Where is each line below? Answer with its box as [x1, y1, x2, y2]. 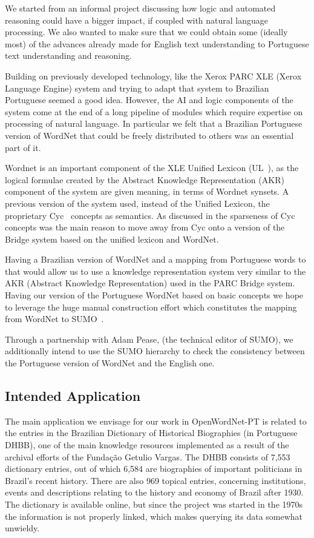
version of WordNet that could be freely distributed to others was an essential [5, 129, 294, 141]
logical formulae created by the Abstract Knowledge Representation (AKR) [5, 173, 284, 186]
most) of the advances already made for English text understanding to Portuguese [5, 37, 309, 50]
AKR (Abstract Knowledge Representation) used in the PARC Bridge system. [5, 277, 295, 289]
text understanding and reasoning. [5, 49, 132, 62]
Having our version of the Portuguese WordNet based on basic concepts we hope [5, 289, 304, 301]
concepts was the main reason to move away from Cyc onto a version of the [5, 221, 285, 234]
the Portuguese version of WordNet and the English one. [5, 357, 215, 369]
